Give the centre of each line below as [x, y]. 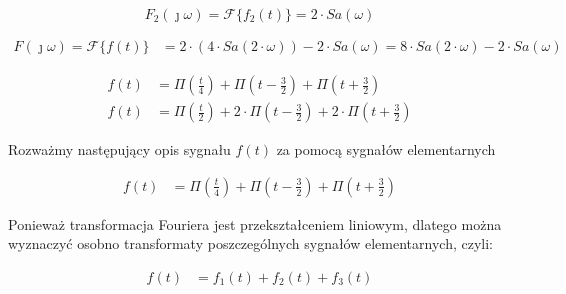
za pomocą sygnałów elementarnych [386, 149]
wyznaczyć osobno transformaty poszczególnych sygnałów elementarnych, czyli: [250, 243]
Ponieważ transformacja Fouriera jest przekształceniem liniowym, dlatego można [255, 223]
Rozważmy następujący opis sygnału [119, 149]
